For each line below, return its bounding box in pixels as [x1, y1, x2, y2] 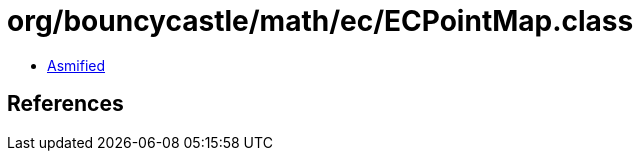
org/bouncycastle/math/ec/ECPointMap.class [7, 4, 634, 38]
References [7, 91, 124, 117]
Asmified [47, 56, 106, 74]
